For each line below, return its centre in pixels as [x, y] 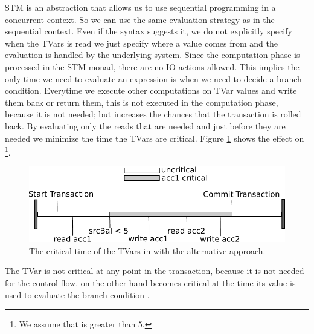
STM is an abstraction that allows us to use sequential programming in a [140, 7]
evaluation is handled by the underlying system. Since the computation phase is [152, 55]
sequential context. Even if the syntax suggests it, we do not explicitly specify [149, 31]
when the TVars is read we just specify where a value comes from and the [141, 43]
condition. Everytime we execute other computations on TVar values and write [151, 90]
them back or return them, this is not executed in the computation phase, [142, 102]
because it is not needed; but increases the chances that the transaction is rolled [153, 114]
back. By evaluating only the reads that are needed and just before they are [145, 126]
